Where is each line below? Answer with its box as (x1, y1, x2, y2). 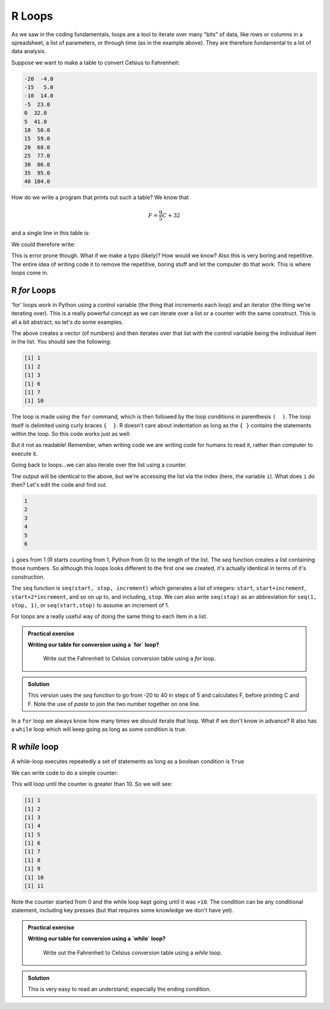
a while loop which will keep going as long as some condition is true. (11, 726, 187, 733)
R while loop (11, 741, 59, 752)
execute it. (11, 450, 38, 457)
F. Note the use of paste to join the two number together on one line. (28, 700, 201, 707)
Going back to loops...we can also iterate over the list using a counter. (11, 461, 187, 468)
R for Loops (11, 285, 56, 295)
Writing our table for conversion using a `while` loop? (28, 935, 166, 942)
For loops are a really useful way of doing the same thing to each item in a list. (11, 613, 208, 620)
